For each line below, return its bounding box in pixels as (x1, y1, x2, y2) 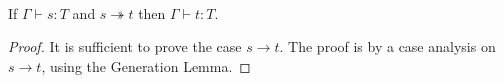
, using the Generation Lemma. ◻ (41, 55, 251, 76)
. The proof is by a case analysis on (279, 36, 496, 57)
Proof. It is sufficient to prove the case (8, 36, 242, 57)
